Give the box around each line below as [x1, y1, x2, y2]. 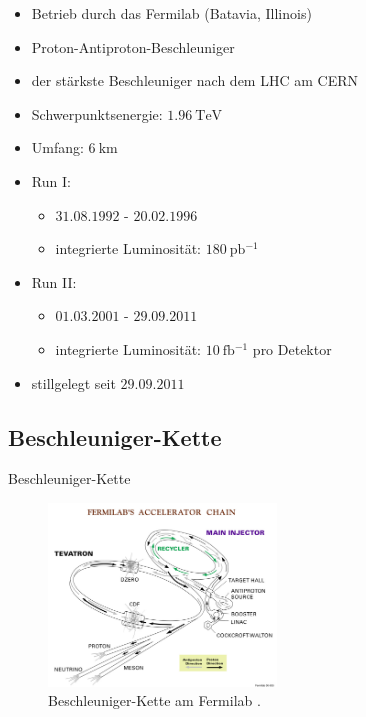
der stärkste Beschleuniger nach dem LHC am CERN [31, 70, 358, 91]
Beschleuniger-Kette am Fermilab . [48, 690, 261, 711]
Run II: [31, 271, 77, 292]
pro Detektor [252, 338, 332, 359]
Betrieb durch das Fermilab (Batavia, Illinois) [31, 3, 312, 23]
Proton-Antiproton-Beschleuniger [31, 36, 235, 57]
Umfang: [31, 137, 84, 158]
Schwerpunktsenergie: [31, 103, 163, 124]
